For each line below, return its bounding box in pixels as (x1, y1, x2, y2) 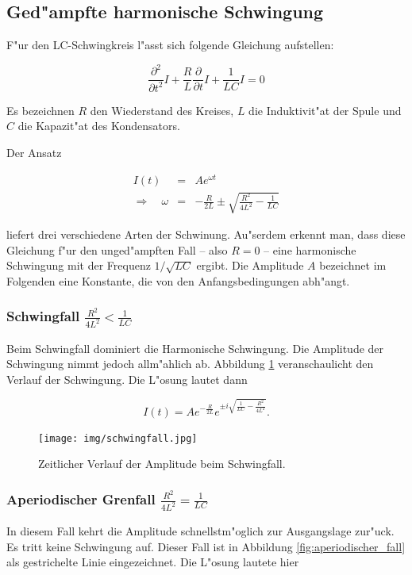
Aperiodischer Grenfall (6, 489, 156, 508)
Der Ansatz (6, 144, 62, 160)
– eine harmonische (264, 241, 356, 258)
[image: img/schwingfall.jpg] (38, 432, 198, 444)
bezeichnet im (319, 257, 387, 274)
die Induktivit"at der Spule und (248, 102, 402, 118)
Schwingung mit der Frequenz (6, 257, 151, 274)
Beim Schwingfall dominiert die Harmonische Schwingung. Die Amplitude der (6, 339, 384, 356)
